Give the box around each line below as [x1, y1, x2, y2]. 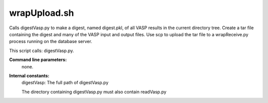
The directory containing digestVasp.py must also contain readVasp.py [21, 89, 167, 95]
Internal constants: [9, 72, 50, 79]
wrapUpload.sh [9, 7, 74, 18]
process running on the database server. [9, 39, 92, 45]
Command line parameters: [9, 57, 67, 63]
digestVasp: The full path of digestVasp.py [21, 80, 109, 86]
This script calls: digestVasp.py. [9, 48, 74, 53]
